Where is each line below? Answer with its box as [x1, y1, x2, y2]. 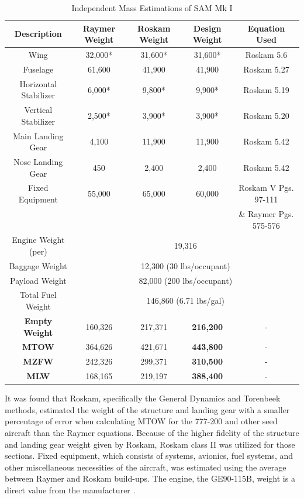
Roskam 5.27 [243, 63, 289, 75]
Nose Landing [13, 156, 63, 168]
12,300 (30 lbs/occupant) [141, 259, 230, 272]
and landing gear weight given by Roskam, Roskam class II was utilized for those [5, 438, 295, 450]
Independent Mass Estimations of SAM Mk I [71, 2, 233, 13]
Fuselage [23, 63, 54, 75]
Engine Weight [12, 233, 65, 246]
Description [14, 28, 62, 40]
